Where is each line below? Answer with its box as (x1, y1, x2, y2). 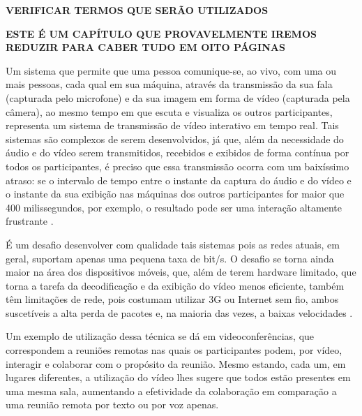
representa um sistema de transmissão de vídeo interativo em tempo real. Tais (6, 118, 339, 133)
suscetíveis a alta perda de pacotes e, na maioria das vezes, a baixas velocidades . (6, 305, 353, 320)
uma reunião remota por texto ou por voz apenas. (6, 397, 219, 412)
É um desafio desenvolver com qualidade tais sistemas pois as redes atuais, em (6, 237, 340, 251)
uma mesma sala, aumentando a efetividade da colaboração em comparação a (6, 383, 337, 398)
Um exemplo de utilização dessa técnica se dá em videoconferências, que (6, 329, 315, 343)
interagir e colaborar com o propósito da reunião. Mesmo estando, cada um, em (6, 356, 346, 371)
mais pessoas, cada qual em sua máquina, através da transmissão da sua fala (6, 77, 333, 91)
